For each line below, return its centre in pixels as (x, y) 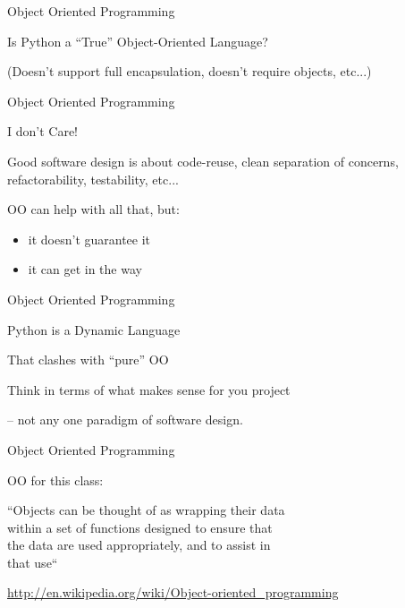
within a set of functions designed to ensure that (140, 527)
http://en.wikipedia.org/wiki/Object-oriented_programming (173, 592)
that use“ (33, 562)
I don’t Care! (42, 131)
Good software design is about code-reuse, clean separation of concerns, (203, 161)
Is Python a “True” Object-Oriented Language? (138, 41)
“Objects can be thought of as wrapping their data (146, 510)
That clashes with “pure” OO (88, 360)
